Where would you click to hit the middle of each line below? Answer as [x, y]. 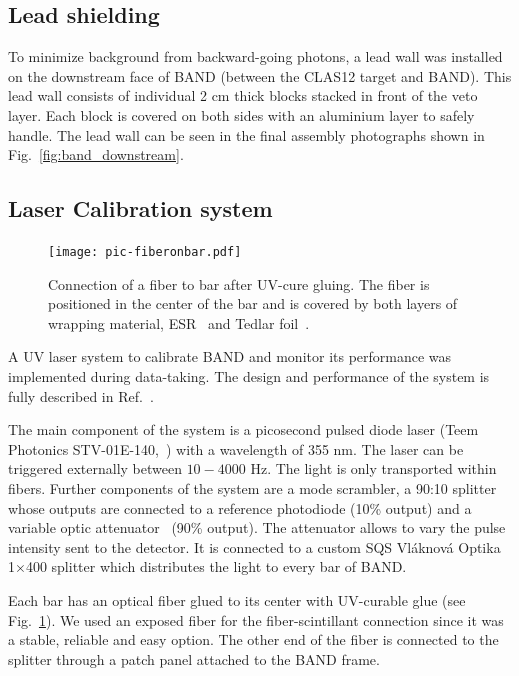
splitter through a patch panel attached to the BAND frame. [194, 658]
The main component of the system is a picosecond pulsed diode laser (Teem [243, 429]
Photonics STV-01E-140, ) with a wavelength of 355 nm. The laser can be [236, 448]
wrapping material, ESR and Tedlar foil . [179, 322]
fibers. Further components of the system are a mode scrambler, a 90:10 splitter [252, 487]
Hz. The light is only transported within [373, 468]
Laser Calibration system [140, 208]
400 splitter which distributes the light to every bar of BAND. [216, 566]
